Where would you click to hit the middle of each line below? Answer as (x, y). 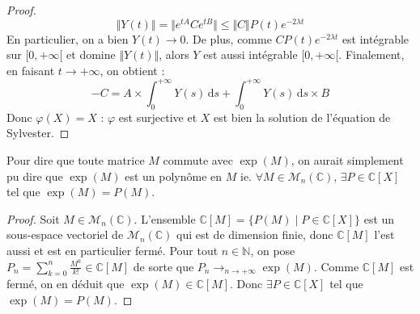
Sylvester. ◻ (38, 133)
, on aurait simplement (347, 159)
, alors (174, 54)
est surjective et (158, 117)
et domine (91, 54)
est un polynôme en (174, 176)
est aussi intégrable (250, 54)
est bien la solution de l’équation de (302, 117)
